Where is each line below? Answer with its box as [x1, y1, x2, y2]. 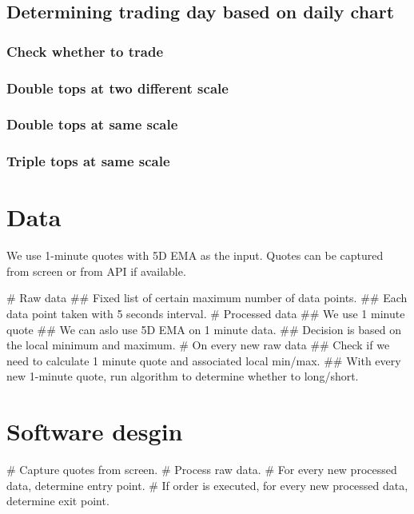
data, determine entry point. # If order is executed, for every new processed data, [6, 476, 408, 493]
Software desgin [6, 415, 183, 448]
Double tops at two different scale [6, 78, 229, 98]
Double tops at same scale [6, 114, 178, 134]
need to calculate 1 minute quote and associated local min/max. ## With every [6, 352, 401, 369]
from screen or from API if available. [6, 262, 186, 279]
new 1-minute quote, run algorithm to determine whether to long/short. [6, 368, 359, 385]
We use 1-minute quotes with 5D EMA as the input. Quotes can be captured [6, 247, 384, 264]
